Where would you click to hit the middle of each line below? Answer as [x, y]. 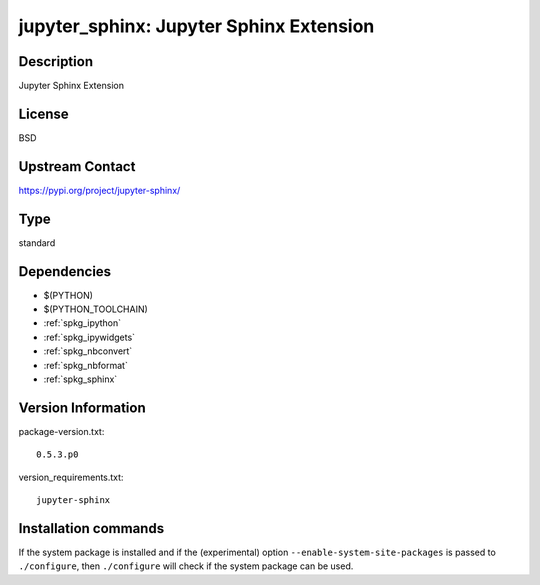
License [43, 113]
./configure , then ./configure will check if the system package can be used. [186, 566]
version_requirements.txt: [71, 477]
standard [37, 242]
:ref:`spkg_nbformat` [86, 365]
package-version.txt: [61, 431]
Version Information [82, 407]
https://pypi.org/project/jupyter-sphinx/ [99, 190]
